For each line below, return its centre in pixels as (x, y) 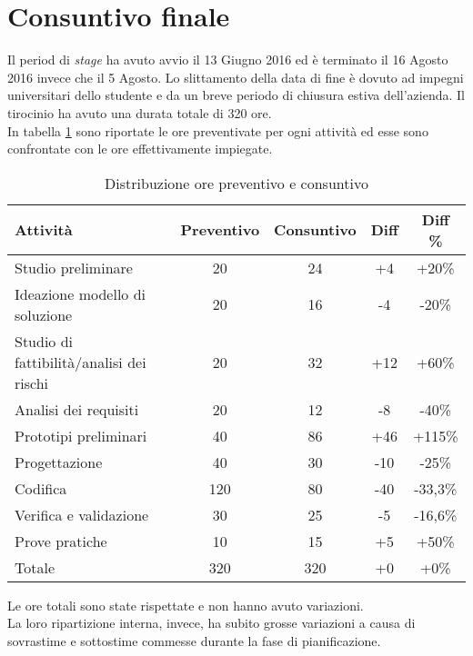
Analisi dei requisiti (77, 409)
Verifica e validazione (82, 514)
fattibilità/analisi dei (81, 362)
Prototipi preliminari (81, 435)
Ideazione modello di (81, 293)
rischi (32, 383)
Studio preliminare (74, 267)
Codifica (41, 488)
